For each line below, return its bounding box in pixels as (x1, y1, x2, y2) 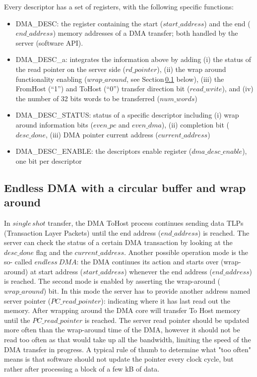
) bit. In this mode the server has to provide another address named (43, 286, 251, 296)
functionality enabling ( (15, 73, 87, 84)
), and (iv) (222, 83, 254, 94)
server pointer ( (4, 295, 51, 306)
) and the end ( (204, 18, 251, 28)
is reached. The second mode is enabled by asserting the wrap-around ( (4, 276, 221, 286)
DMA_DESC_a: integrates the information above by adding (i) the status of (15, 54, 252, 64)
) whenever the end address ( (124, 266, 212, 276)
